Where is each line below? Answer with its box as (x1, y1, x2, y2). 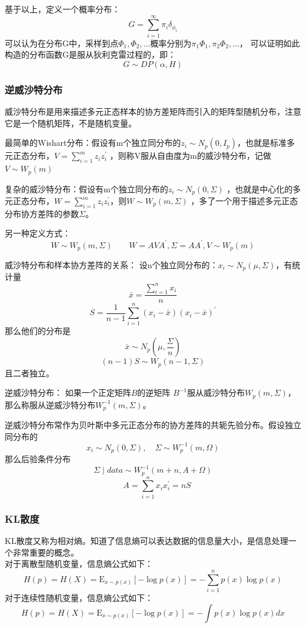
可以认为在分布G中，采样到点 (5, 36, 118, 49)
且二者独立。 (5, 366, 54, 379)
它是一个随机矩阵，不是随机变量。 (5, 116, 137, 129)
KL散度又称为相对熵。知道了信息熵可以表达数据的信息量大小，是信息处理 (5, 535, 288, 547)
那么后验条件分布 (5, 453, 71, 465)
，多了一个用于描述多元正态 (191, 195, 298, 207)
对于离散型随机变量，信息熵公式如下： (5, 557, 153, 570)
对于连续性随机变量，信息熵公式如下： (5, 591, 153, 603)
